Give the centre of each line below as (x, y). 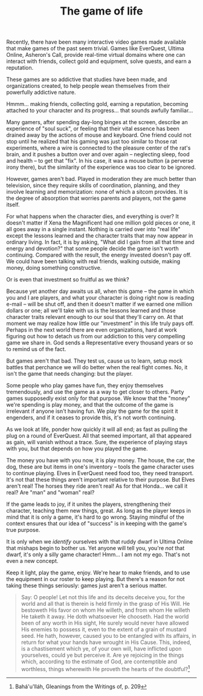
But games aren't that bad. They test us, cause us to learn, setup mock (95, 361)
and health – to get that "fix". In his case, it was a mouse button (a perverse (100, 161)
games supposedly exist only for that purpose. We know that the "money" (98, 398)
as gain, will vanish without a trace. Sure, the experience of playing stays (97, 442)
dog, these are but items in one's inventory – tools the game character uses (100, 467)
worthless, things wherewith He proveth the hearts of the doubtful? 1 (105, 668)
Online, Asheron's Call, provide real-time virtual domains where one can (96, 55)
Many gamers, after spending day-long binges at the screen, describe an (97, 122)
